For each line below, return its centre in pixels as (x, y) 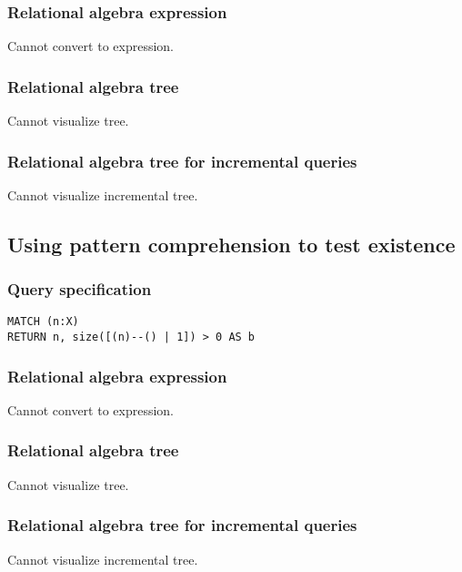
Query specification (80, 289)
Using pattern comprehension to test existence (231, 244)
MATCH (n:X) (43, 322)
